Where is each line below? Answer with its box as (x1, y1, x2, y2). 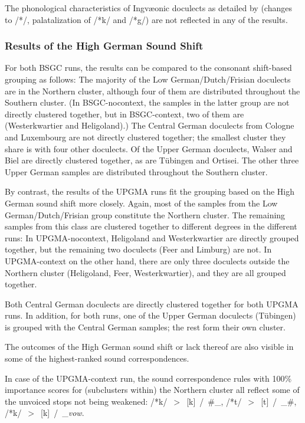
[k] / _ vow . (41, 406, 84, 419)
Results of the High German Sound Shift (5, 38, 204, 53)
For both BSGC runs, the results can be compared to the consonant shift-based (5, 61, 292, 74)
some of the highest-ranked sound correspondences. (5, 352, 189, 365)
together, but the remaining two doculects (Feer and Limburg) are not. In (5, 243, 272, 255)
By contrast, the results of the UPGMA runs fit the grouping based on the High (5, 185, 295, 198)
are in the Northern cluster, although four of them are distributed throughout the (5, 84, 300, 97)
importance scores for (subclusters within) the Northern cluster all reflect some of (5, 383, 300, 396)
